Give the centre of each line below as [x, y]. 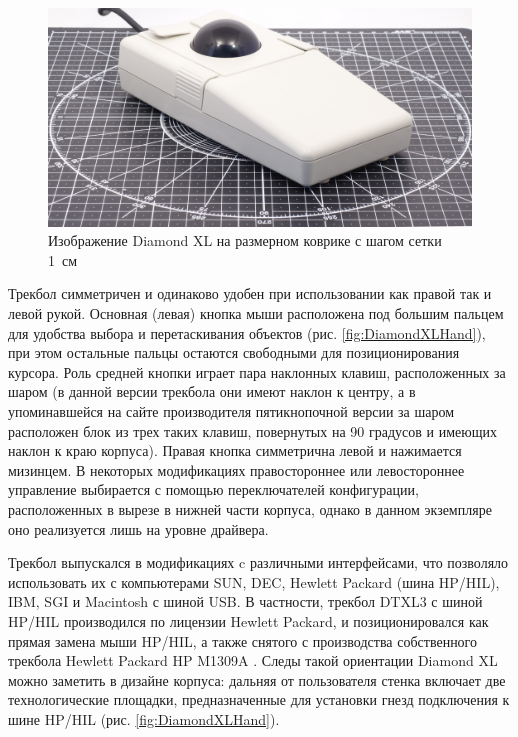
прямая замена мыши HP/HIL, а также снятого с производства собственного [243, 640]
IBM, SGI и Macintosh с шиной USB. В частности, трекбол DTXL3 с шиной [245, 601]
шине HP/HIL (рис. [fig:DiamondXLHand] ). [144, 718]
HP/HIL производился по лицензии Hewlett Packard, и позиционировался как [248, 620]
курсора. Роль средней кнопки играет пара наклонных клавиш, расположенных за [257, 371]
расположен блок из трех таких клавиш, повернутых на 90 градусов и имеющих [252, 430]
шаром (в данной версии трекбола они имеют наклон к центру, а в [212, 391]
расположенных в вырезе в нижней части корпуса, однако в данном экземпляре [250, 508]
